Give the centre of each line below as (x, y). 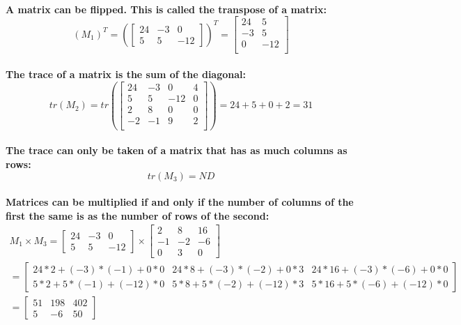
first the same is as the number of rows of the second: (138, 215)
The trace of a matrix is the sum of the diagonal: (126, 74)
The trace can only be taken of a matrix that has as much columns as (177, 150)
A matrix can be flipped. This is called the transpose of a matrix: (166, 9)
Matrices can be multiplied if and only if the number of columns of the (180, 202)
